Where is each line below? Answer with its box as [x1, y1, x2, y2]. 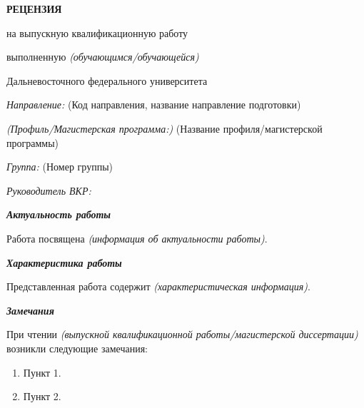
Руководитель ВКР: [6, 183, 91, 198]
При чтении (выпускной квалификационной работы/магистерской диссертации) [6, 327, 358, 342]
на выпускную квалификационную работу [6, 25, 188, 40]
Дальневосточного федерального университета [6, 73, 208, 88]
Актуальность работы [6, 207, 111, 222]
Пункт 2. [23, 389, 61, 404]
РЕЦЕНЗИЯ [6, 1, 62, 16]
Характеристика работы [6, 255, 122, 270]
